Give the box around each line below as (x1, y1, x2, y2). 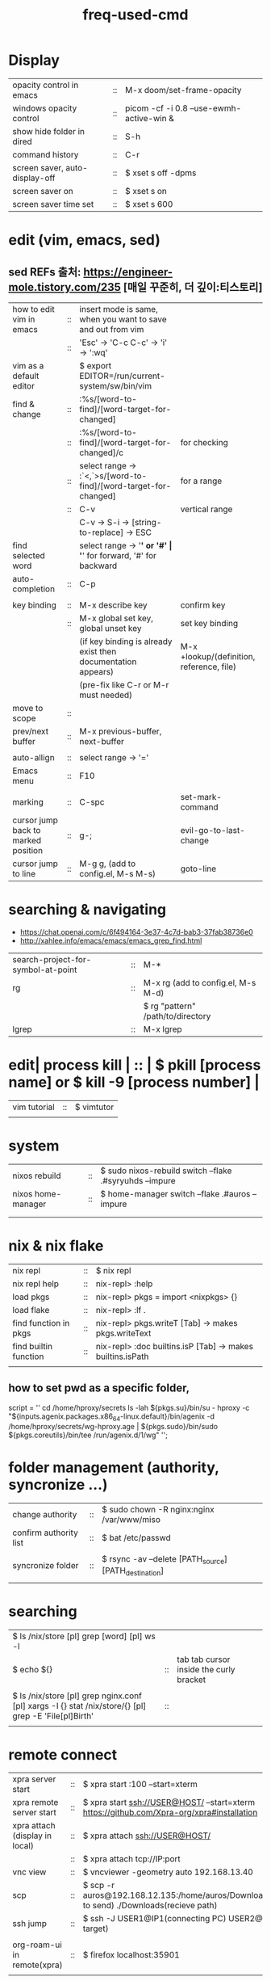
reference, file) (180, 661, 236, 672)
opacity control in (12, 79, 79, 90)
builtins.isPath (95, 1351, 149, 1362)
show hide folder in (12, 125, 85, 137)
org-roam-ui (12, 1939, 62, 1950)
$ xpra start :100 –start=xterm (82, 1779, 198, 1790)
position (12, 844, 43, 856)
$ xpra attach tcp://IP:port (82, 1853, 181, 1865)
